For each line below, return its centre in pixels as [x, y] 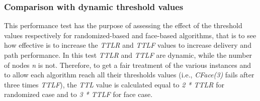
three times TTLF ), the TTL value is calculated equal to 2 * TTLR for [114, 84]
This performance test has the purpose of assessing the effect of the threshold [123, 25]
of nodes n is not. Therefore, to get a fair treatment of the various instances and [128, 65]
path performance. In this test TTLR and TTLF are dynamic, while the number [128, 55]
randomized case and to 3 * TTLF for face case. [78, 94]
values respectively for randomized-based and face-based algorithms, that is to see [130, 35]
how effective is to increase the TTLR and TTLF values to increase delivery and [128, 45]
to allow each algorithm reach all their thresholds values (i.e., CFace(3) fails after [129, 75]
